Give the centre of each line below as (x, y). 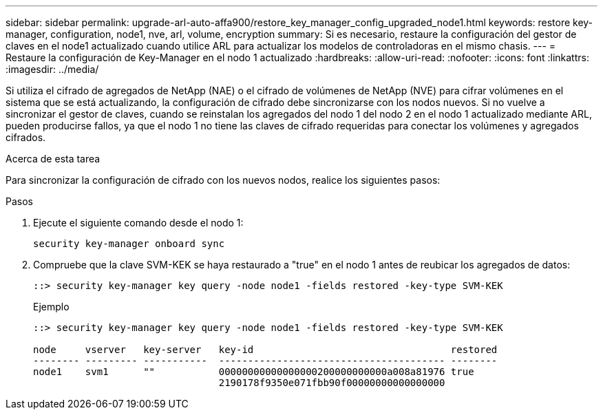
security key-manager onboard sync (129, 244)
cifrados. (26, 137)
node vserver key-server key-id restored (265, 350)
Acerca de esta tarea (53, 159)
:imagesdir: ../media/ (52, 69)
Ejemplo (51, 307)
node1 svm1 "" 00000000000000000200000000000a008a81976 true (254, 372)
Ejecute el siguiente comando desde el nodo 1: (138, 223)
